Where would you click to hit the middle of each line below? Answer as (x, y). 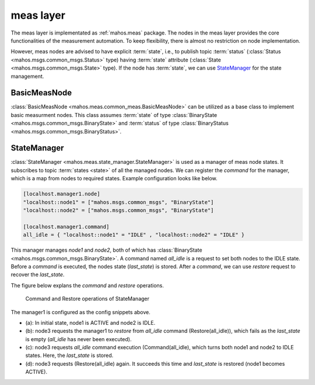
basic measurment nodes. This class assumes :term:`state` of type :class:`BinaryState (114, 115)
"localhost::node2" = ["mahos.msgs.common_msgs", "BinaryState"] (118, 210)
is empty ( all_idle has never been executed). (78, 339)
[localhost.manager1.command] (66, 226)
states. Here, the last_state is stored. (69, 355)
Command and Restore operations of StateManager (87, 299)
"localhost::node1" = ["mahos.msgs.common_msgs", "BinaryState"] (118, 202)
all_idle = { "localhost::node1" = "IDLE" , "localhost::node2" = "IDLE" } (134, 235)
